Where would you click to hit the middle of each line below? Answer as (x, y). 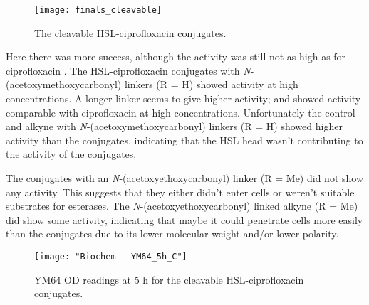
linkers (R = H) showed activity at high (211, 84)
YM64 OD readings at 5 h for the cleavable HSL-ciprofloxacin (169, 279)
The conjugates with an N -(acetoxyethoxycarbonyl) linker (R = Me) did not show (185, 178)
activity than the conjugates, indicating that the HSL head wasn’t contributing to (184, 140)
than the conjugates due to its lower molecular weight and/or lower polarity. (172, 234)
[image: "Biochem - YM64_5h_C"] (111, 256)
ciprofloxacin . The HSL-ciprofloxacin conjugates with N (128, 70)
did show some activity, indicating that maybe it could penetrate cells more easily (184, 219)
